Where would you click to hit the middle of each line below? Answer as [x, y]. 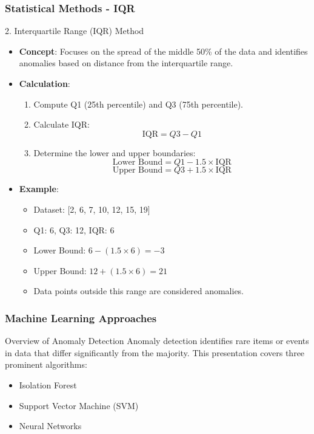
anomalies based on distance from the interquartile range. [126, 63]
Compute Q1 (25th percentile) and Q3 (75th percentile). [139, 104]
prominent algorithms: [46, 364]
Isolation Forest [48, 384]
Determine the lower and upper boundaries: [115, 152]
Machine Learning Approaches [81, 318]
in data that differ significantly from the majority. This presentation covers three [155, 352]
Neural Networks [50, 426]
